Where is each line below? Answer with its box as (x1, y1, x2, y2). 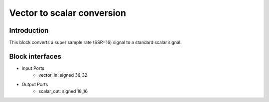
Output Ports (21, 81, 48, 87)
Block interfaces (9, 52, 62, 60)
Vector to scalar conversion (9, 7, 127, 18)
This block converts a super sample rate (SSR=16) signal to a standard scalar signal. (9, 40, 182, 46)
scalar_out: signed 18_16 (38, 88, 88, 94)
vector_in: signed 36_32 (38, 72, 88, 78)
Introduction (9, 26, 49, 35)
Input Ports (21, 65, 44, 71)
